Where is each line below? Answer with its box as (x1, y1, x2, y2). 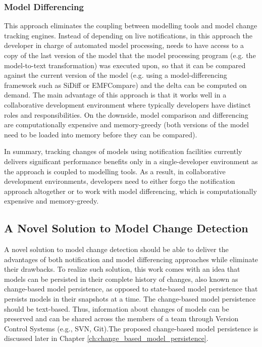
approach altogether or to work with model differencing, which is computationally (4, 185, 257, 196)
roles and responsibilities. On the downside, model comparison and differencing (4, 109, 248, 120)
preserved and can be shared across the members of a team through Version (4, 313, 239, 324)
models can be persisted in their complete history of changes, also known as (4, 273, 238, 284)
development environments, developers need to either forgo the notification (4, 176, 235, 186)
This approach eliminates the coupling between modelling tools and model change (4, 20, 257, 31)
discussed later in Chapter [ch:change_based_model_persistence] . (4, 333, 208, 343)
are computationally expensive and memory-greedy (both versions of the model (4, 119, 249, 130)
